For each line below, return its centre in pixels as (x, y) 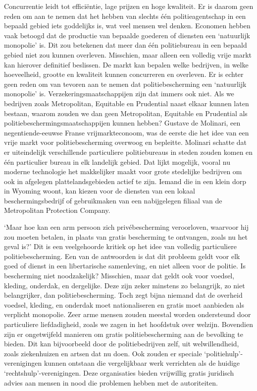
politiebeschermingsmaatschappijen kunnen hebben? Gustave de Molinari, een (122, 123)
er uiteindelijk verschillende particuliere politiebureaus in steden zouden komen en (128, 152)
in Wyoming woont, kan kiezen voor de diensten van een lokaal (100, 191)
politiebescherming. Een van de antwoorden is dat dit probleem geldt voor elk (122, 256)
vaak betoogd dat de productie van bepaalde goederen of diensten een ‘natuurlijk (127, 35)
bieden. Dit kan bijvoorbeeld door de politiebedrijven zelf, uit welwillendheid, (122, 344)
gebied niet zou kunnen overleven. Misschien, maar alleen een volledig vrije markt (128, 54)
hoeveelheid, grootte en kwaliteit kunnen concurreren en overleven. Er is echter (124, 74)
